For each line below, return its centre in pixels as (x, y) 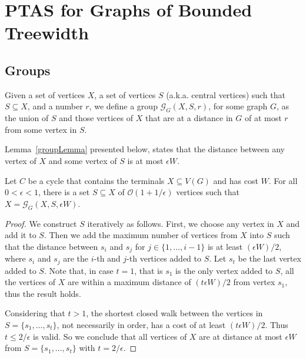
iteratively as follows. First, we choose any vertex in (181, 223)
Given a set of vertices (45, 94)
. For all (283, 180)
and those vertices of (96, 118)
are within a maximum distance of (129, 282)
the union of (27, 118)
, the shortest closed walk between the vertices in (174, 313)
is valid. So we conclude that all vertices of (110, 336)
